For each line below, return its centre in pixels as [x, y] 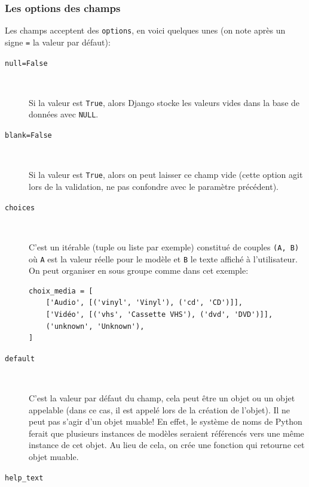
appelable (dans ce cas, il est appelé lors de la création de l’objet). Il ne [160, 409]
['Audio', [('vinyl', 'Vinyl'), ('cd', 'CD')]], [144, 303]
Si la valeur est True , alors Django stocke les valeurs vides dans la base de [164, 102]
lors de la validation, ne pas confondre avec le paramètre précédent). [154, 186]
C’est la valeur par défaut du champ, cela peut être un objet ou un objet [162, 397]
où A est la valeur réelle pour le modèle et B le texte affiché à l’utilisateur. [163, 258]
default [20, 359]
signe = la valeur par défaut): [58, 42]
